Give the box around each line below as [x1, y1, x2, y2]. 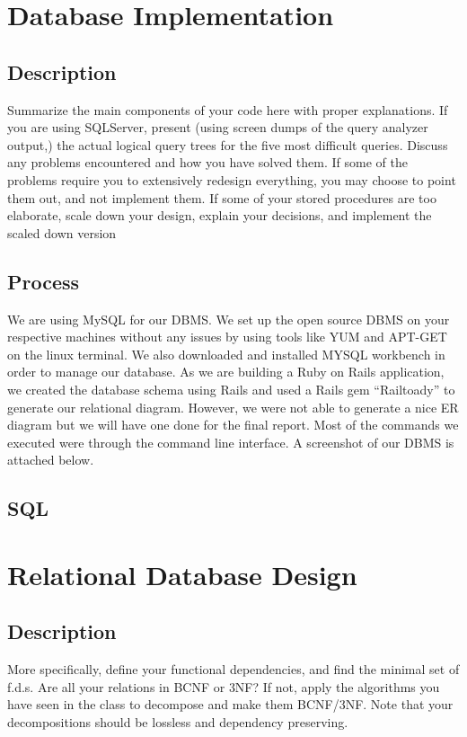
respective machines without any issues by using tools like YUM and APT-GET [7, 327, 447, 346]
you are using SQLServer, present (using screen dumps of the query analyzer [7, 118, 428, 137]
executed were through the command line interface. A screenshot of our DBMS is [7, 432, 454, 451]
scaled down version [7, 223, 117, 242]
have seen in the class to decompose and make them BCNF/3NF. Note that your [7, 695, 454, 714]
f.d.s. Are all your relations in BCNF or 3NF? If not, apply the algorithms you [7, 677, 440, 696]
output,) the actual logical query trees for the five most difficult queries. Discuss [7, 135, 448, 154]
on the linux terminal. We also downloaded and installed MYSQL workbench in [7, 344, 445, 363]
